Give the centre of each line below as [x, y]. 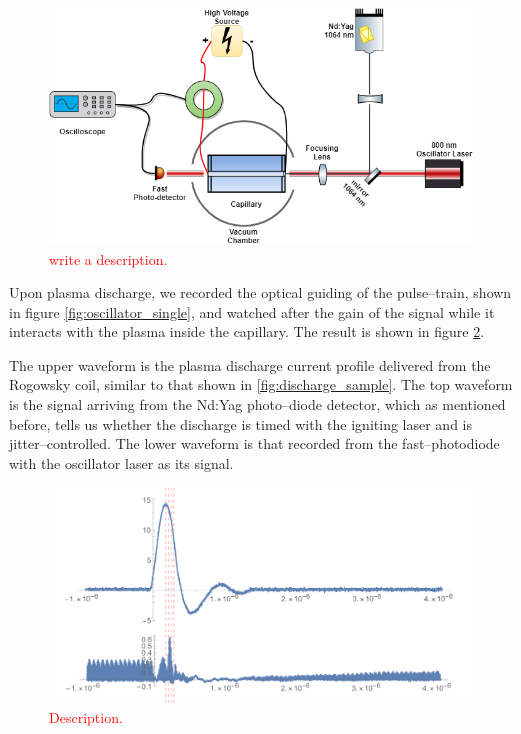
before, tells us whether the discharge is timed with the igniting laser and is [240, 423]
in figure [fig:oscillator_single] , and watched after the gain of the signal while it [252, 311]
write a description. [108, 258]
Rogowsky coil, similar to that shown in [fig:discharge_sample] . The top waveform [261, 384]
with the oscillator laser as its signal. [121, 462]
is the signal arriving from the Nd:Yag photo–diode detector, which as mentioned [257, 404]
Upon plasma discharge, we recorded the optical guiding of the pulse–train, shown [260, 292]
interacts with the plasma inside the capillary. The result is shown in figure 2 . [247, 331]
